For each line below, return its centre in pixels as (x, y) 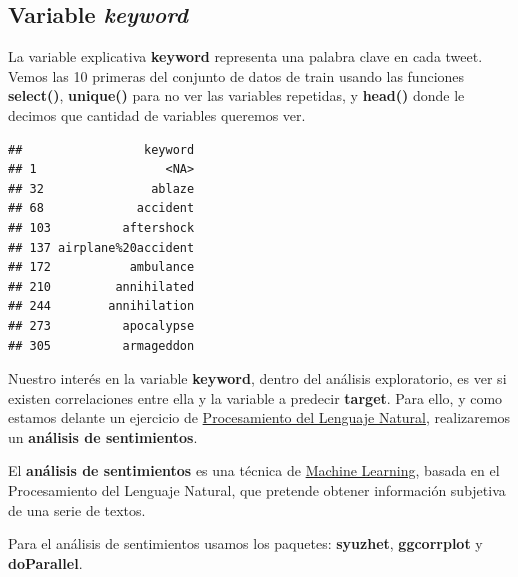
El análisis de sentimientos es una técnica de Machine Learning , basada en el (254, 470)
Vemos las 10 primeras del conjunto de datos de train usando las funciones (236, 75)
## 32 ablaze (101, 188)
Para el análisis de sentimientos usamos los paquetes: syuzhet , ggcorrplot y (245, 543)
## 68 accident (101, 208)
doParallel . (45, 562)
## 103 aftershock (101, 227)
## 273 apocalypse (101, 325)
